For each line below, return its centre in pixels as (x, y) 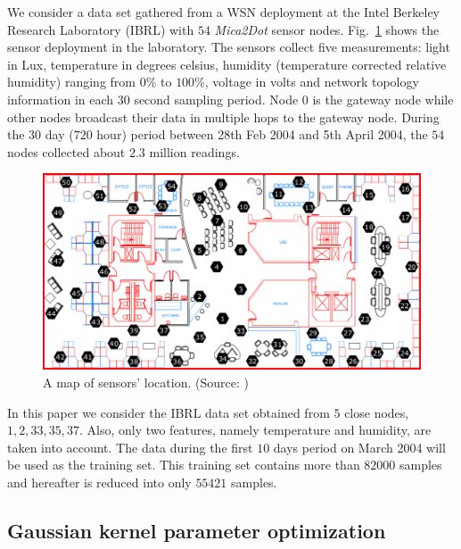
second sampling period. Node (216, 99)
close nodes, (377, 412)
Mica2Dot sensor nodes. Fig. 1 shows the (327, 29)
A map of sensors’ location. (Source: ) (146, 382)
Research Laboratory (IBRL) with (101, 29)
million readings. (194, 151)
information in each (61, 99)
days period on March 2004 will (359, 447)
